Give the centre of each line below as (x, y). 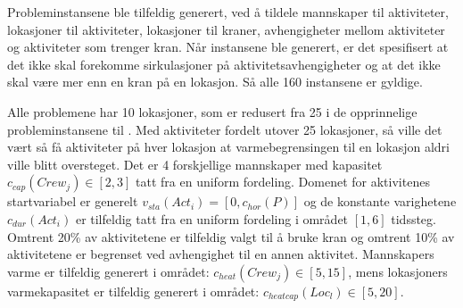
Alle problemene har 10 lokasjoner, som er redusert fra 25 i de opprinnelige (212, 111)
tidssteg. (413, 218)
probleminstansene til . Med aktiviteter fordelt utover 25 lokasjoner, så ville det (225, 129)
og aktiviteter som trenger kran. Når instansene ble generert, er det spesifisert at (228, 47)
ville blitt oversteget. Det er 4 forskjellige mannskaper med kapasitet (195, 164)
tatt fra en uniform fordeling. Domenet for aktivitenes (283, 182)
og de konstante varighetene (380, 201)
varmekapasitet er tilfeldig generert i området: (133, 291)
